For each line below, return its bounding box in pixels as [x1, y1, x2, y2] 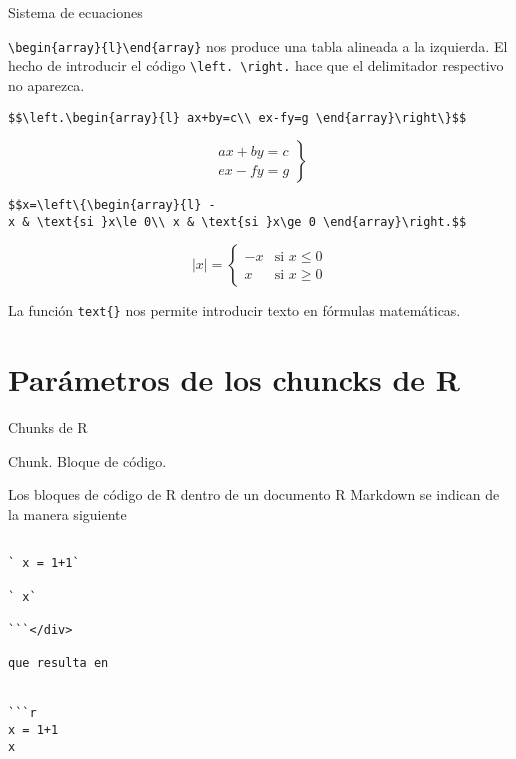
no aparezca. [8, 74, 85, 95]
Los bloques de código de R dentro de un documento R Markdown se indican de [8, 484, 500, 505]
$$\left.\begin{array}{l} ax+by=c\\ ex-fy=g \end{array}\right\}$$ [8, 110, 467, 125]
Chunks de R [8, 417, 88, 438]
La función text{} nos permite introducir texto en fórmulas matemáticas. [8, 300, 461, 321]
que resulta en [8, 656, 109, 671]
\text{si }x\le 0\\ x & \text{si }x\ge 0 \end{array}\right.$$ [36, 214, 467, 229]
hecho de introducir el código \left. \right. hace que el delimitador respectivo [8, 55, 504, 76]
